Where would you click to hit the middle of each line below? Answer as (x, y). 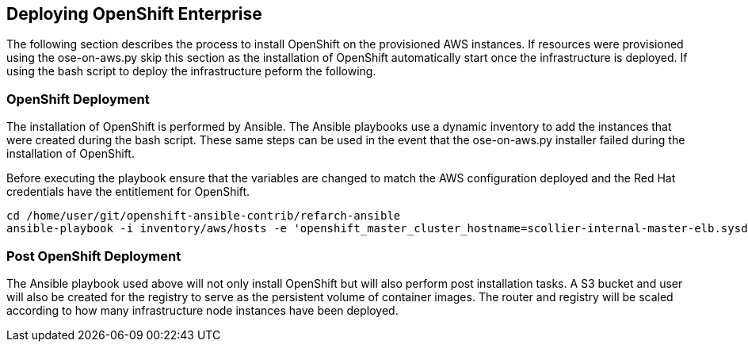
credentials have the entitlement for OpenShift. (128, 192)
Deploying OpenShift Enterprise (134, 14)
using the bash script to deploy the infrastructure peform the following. (191, 71)
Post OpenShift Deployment (94, 256)
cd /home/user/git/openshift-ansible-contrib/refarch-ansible (204, 216)
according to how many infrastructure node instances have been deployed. (202, 310)
